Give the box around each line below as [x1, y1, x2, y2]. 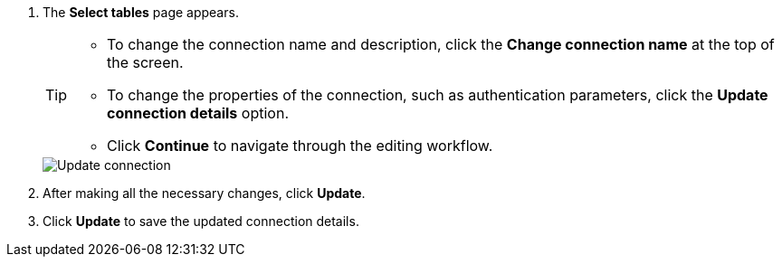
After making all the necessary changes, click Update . [43, 185, 366, 201]
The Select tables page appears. [43, 5, 239, 20]
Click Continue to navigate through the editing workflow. [107, 137, 493, 155]
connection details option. [107, 104, 289, 122]
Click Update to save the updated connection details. [43, 213, 359, 229]
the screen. [107, 53, 184, 71]
